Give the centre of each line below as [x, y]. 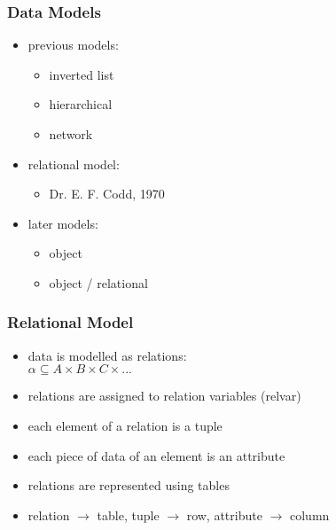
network [71, 134]
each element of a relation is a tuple [125, 425]
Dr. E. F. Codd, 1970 [107, 194]
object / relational [98, 282]
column [309, 514]
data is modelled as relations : [107, 355]
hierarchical [81, 104]
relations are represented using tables [129, 485]
